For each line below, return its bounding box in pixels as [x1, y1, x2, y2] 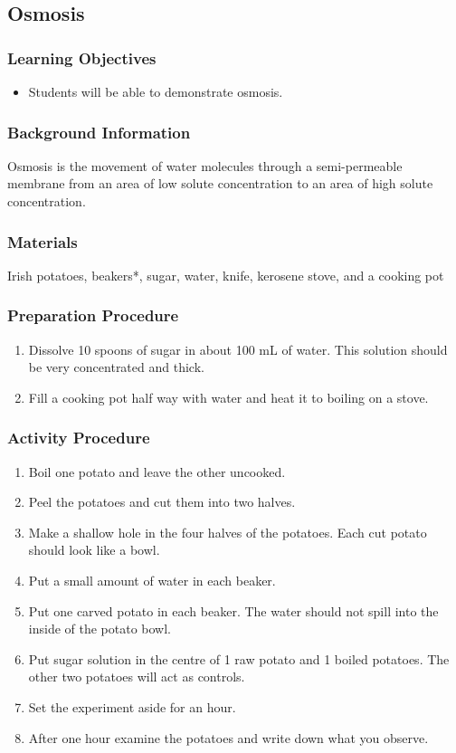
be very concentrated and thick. [28, 357, 204, 376]
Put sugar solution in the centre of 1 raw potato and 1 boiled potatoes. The [28, 649, 450, 668]
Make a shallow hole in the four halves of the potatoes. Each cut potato [28, 522, 427, 541]
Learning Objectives [7, 46, 157, 69]
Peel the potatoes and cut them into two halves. [28, 492, 296, 511]
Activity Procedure [7, 426, 150, 449]
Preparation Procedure [7, 304, 179, 327]
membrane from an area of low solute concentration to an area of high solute [7, 174, 433, 193]
